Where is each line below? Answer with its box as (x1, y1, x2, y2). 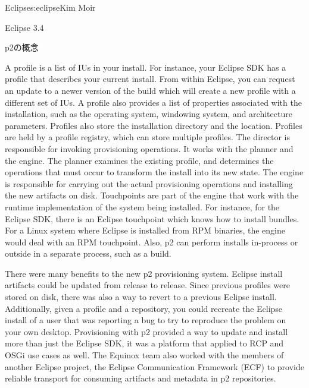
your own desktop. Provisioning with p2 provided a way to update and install (5, 325, 288, 337)
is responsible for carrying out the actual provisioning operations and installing (5, 177, 293, 190)
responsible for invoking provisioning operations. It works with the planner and (5, 142, 294, 154)
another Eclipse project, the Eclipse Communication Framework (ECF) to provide (5, 360, 305, 373)
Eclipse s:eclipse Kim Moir (5, 1, 96, 13)
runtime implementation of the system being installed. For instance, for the (5, 200, 280, 213)
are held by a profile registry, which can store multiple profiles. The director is (5, 131, 290, 143)
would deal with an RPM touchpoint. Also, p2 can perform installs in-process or (5, 235, 298, 248)
